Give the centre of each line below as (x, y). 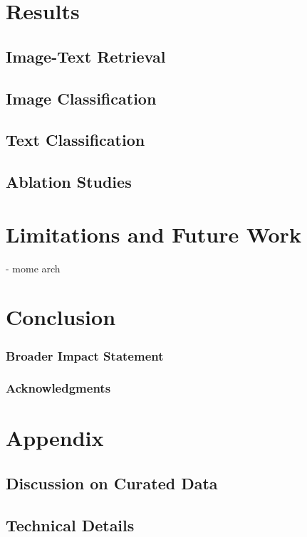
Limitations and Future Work (153, 234)
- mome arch (33, 268)
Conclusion (61, 317)
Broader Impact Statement (85, 355)
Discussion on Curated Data (112, 483)
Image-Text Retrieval (86, 56)
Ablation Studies (69, 182)
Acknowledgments (58, 388)
